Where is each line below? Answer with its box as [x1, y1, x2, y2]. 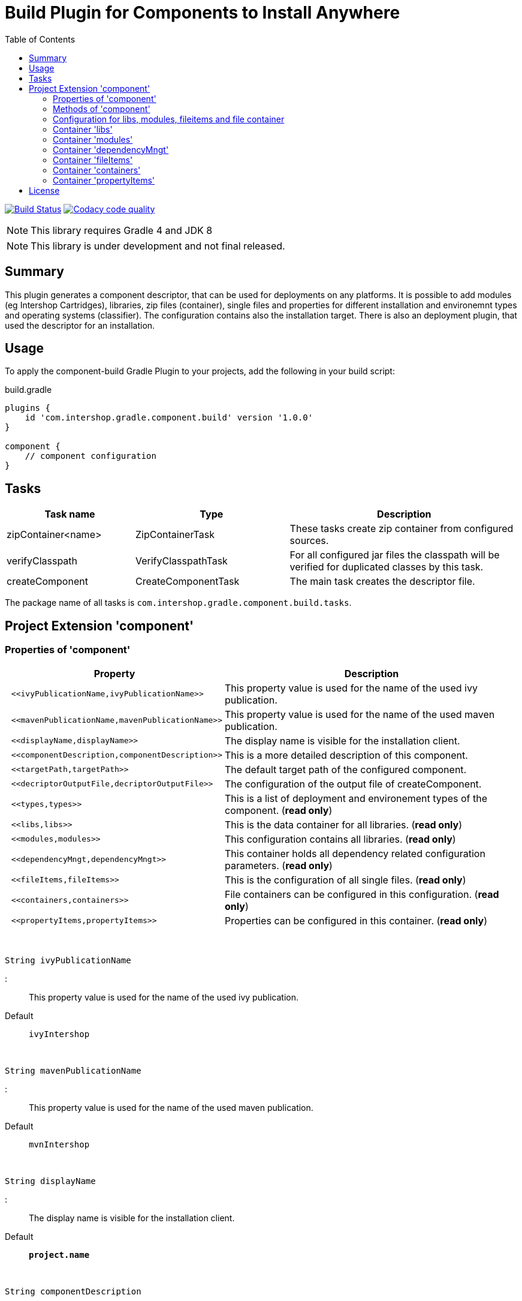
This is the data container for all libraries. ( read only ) [225, 818, 463, 831]
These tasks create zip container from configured [289, 522, 514, 535]
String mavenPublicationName [5, 1065, 141, 1075]
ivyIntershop [29, 1029, 90, 1039]
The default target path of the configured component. [225, 763, 467, 776]
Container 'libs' [53, 124, 113, 134]
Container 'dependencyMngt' [53, 144, 169, 155]
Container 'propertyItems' [53, 175, 155, 185]
